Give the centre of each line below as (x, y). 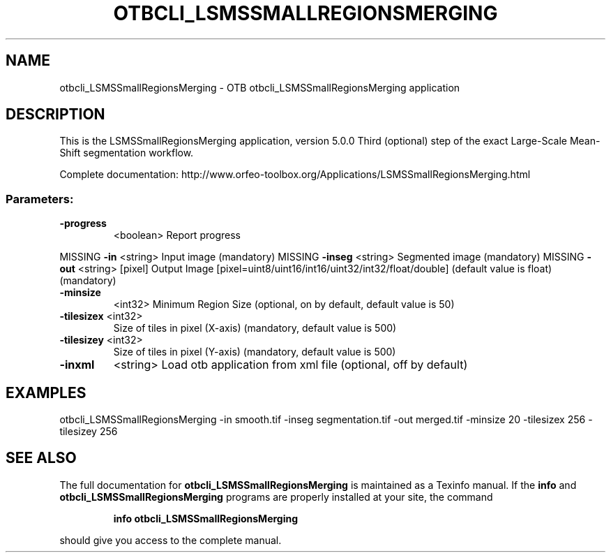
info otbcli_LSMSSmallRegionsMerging (206, 518)
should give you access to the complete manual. (171, 540)
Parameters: (40, 199)
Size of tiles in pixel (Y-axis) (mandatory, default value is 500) (255, 352)
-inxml (77, 365)
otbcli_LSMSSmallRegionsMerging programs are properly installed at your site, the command (276, 497)
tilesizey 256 (89, 432)
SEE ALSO (41, 458)
